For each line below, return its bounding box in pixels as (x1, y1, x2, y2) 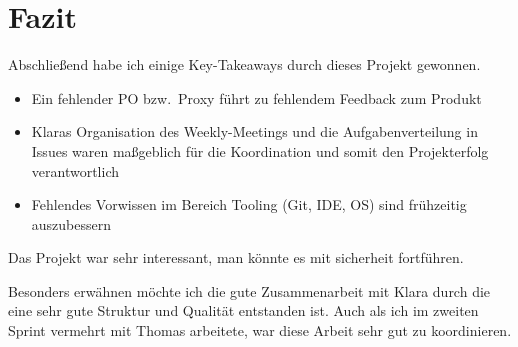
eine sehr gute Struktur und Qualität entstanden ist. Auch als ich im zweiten (8, 300, 479, 321)
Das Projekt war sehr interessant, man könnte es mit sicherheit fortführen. (8, 247, 464, 268)
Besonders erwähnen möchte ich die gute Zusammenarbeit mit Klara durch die (8, 280, 491, 301)
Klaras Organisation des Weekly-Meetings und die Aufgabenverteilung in (31, 121, 478, 142)
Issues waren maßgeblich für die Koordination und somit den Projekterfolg (31, 140, 489, 161)
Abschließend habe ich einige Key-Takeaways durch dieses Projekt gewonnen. (8, 54, 481, 75)
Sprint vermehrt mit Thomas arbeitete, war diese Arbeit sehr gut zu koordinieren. (8, 320, 512, 341)
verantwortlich (31, 160, 119, 181)
